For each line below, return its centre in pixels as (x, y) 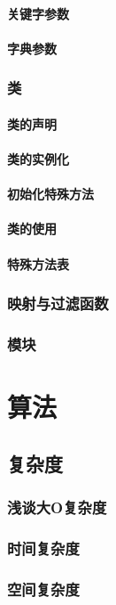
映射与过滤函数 (58, 303)
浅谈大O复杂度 (57, 507)
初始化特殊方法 (50, 194)
